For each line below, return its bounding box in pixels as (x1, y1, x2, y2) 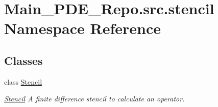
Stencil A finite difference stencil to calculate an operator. (4, 93, 185, 104)
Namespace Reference (4, 18, 161, 39)
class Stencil (4, 76, 42, 87)
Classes (4, 52, 43, 68)
